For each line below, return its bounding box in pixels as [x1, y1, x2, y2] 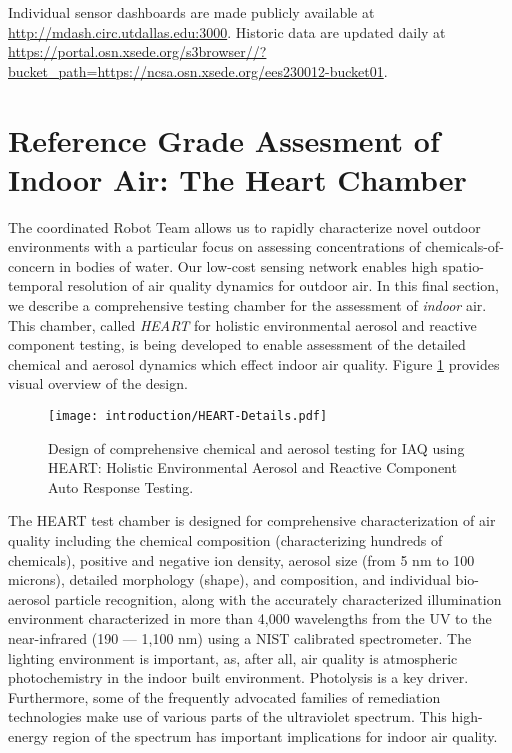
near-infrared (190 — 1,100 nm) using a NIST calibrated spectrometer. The [8, 628, 472, 649]
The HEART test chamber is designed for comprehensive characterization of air [8, 510, 496, 531]
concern [8, 255, 55, 276]
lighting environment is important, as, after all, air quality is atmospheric [8, 647, 458, 668]
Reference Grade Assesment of [8, 119, 440, 160]
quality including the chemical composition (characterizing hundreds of [8, 530, 443, 551]
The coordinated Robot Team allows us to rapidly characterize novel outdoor [8, 216, 481, 237]
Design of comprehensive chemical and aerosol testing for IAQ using [48, 437, 465, 458]
